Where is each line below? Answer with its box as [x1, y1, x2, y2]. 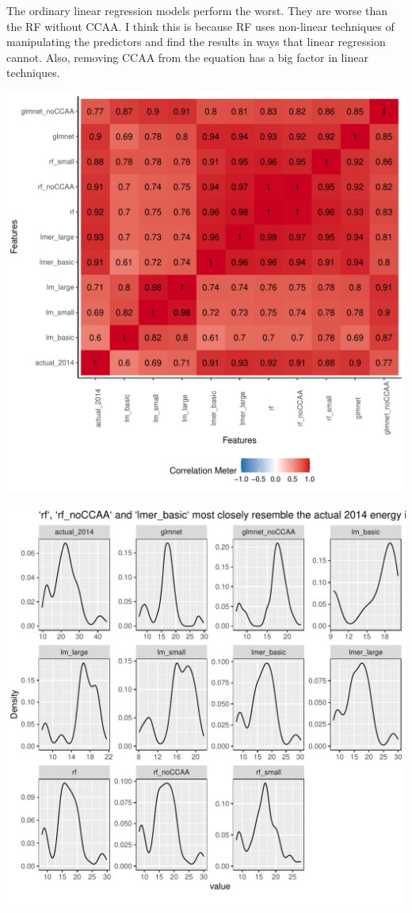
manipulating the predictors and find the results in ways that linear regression [6, 33, 386, 50]
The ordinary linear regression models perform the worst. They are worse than [6, 2, 388, 18]
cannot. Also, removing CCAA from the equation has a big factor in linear [6, 48, 368, 65]
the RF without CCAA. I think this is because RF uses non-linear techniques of [6, 17, 395, 34]
